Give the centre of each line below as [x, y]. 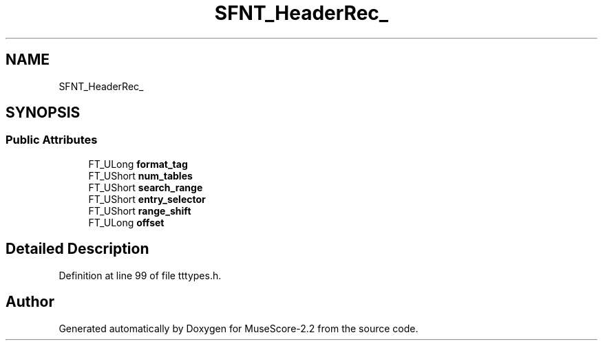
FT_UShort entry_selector [147, 199]
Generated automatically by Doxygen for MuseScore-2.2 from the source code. [239, 328]
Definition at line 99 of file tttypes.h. [140, 275]
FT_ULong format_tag [138, 164]
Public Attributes [52, 140]
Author [30, 302]
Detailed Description [77, 249]
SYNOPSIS [43, 113]
